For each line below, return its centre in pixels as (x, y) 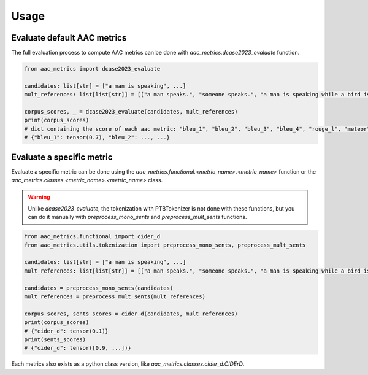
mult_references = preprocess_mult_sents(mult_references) (115, 296)
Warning (39, 197)
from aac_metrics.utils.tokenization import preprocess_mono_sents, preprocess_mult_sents (165, 245)
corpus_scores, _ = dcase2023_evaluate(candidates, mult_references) (131, 111)
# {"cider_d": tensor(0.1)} (66, 331)
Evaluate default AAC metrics (69, 38)
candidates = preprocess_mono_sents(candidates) (99, 288)
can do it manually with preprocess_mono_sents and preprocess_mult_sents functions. (137, 217)
